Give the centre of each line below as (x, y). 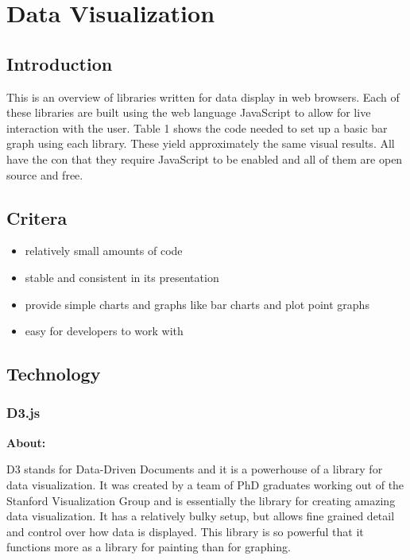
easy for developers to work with (104, 331)
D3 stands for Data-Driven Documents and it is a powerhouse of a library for (195, 469)
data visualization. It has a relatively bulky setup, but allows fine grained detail (201, 516)
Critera (37, 217)
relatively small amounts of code (104, 251)
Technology (54, 374)
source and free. (45, 174)
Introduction (60, 63)
